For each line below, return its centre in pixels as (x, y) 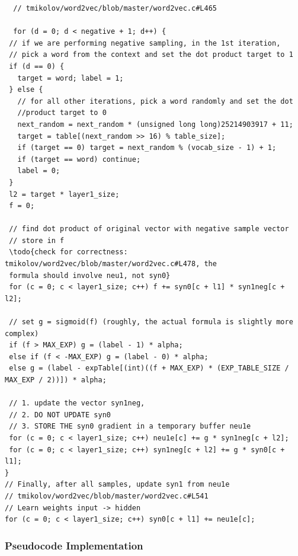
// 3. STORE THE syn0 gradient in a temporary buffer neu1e (130, 426)
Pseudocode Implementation (74, 545)
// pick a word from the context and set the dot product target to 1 (151, 55)
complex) (22, 333)
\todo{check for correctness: (68, 252)
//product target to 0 (62, 113)
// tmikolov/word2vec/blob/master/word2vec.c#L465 (115, 8)
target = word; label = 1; (71, 78)
